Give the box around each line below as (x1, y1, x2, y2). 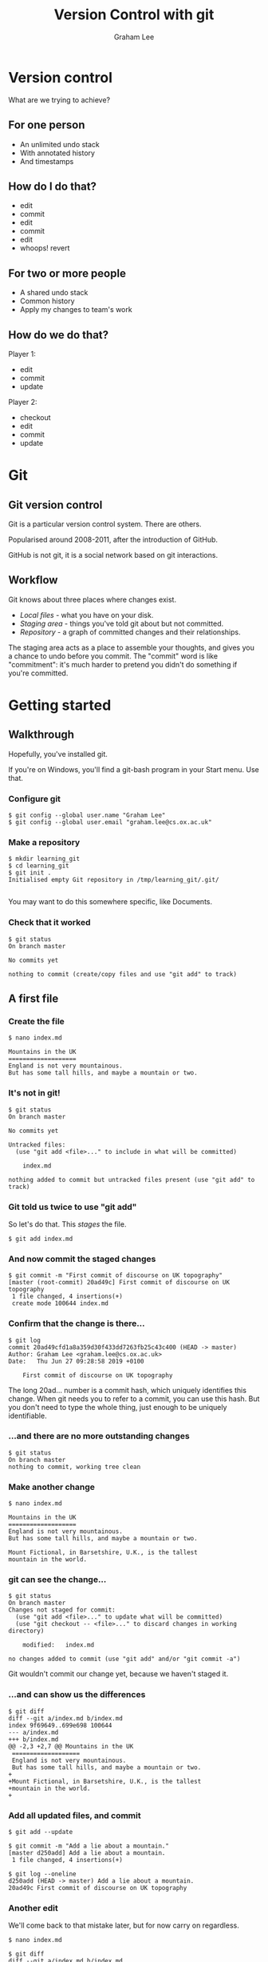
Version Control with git (53, 6, 215, 24)
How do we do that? (8, 328, 109, 342)
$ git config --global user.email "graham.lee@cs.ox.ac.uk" (8, 819, 213, 827)
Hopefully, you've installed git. (8, 749, 108, 759)
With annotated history (19, 148, 96, 158)
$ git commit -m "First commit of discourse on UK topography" (8, 1271, 223, 1279)
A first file (8, 992, 59, 1006)
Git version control (8, 498, 103, 511)
